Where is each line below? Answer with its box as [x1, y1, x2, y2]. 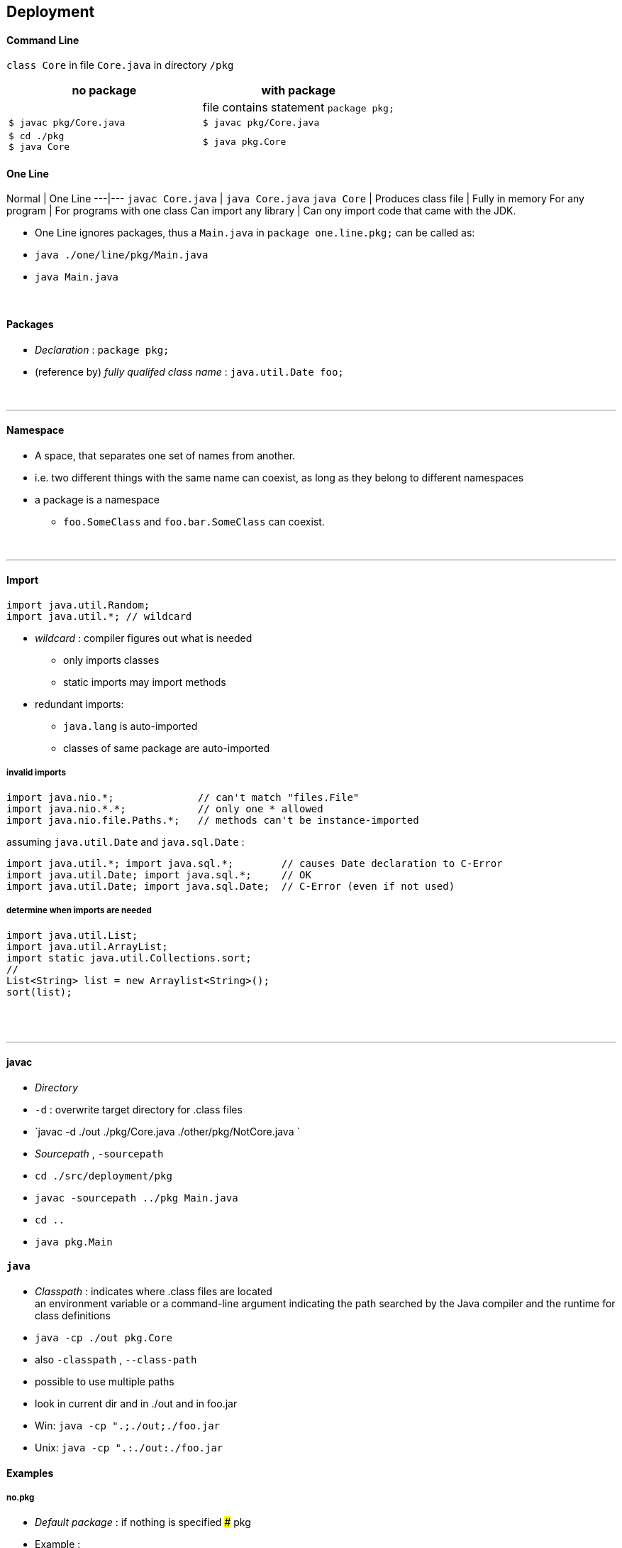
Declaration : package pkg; [35, 343, 170, 356]
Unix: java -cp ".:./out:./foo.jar [35, 1441, 223, 1454]
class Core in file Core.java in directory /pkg [6, 59, 234, 72]
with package [261, 83, 336, 98]
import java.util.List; [6, 929, 138, 941]
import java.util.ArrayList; [6, 940, 168, 952]
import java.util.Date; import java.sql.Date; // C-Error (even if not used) [6, 880, 455, 892]
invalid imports [6, 768, 66, 778]
